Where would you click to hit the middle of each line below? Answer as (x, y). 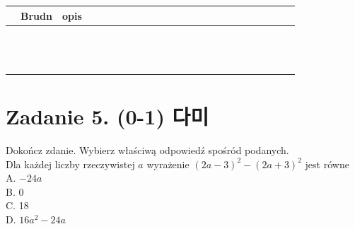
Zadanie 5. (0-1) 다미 (107, 116)
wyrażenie (168, 164)
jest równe (327, 164)
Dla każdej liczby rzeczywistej (70, 164)
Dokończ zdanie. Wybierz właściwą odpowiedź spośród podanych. (147, 149)
